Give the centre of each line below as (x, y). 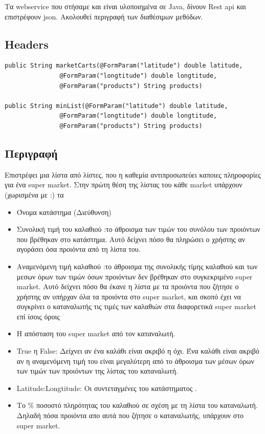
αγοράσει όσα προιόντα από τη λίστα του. (79, 249)
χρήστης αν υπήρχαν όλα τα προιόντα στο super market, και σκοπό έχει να (129, 296)
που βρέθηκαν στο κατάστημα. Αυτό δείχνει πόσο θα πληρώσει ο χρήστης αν (131, 239)
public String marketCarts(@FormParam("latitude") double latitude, (124, 66)
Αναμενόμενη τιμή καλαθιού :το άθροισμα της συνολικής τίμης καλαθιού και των (137, 266)
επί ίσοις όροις (38, 316)
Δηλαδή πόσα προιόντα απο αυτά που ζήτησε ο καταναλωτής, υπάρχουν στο (130, 415)
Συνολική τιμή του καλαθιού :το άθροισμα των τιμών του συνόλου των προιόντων (138, 229)
